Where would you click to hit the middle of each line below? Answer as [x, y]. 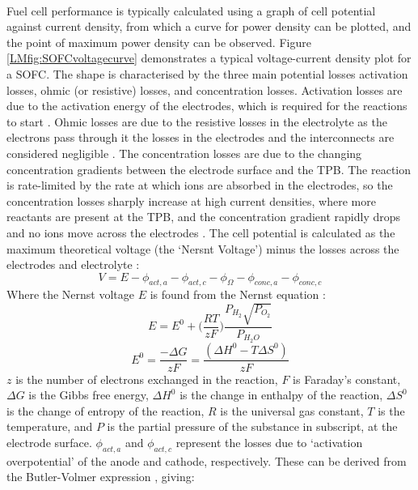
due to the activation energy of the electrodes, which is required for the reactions [207, 106]
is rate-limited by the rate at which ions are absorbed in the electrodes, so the [200, 185]
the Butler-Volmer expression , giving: [101, 477]
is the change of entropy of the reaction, [106, 410]
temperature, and [50, 426]
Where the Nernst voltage [71, 294]
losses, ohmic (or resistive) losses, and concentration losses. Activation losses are [205, 89]
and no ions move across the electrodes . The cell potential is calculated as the [201, 232]
